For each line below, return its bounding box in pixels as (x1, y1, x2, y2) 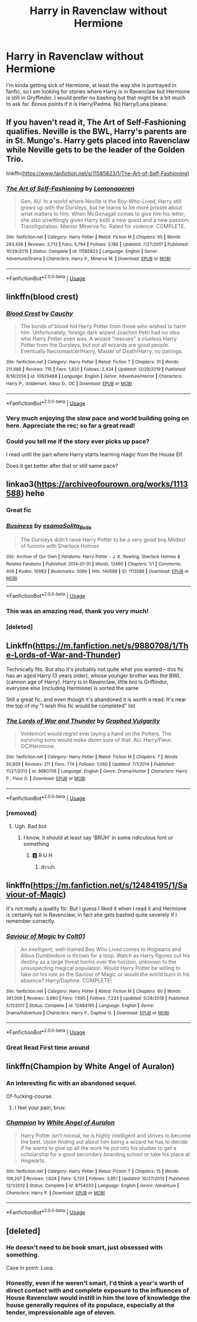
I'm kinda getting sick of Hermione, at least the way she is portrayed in (6, 81, 177, 89)
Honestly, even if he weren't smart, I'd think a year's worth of (6, 1279, 184, 1287)
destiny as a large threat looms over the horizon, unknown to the (20, 958, 176, 965)
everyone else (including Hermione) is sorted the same (6, 684, 139, 691)
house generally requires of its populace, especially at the (6, 1301, 175, 1309)
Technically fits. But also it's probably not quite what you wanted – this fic (6, 665, 184, 672)
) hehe (21, 488, 45, 498)
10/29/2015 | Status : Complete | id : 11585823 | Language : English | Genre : (6, 249, 158, 255)
